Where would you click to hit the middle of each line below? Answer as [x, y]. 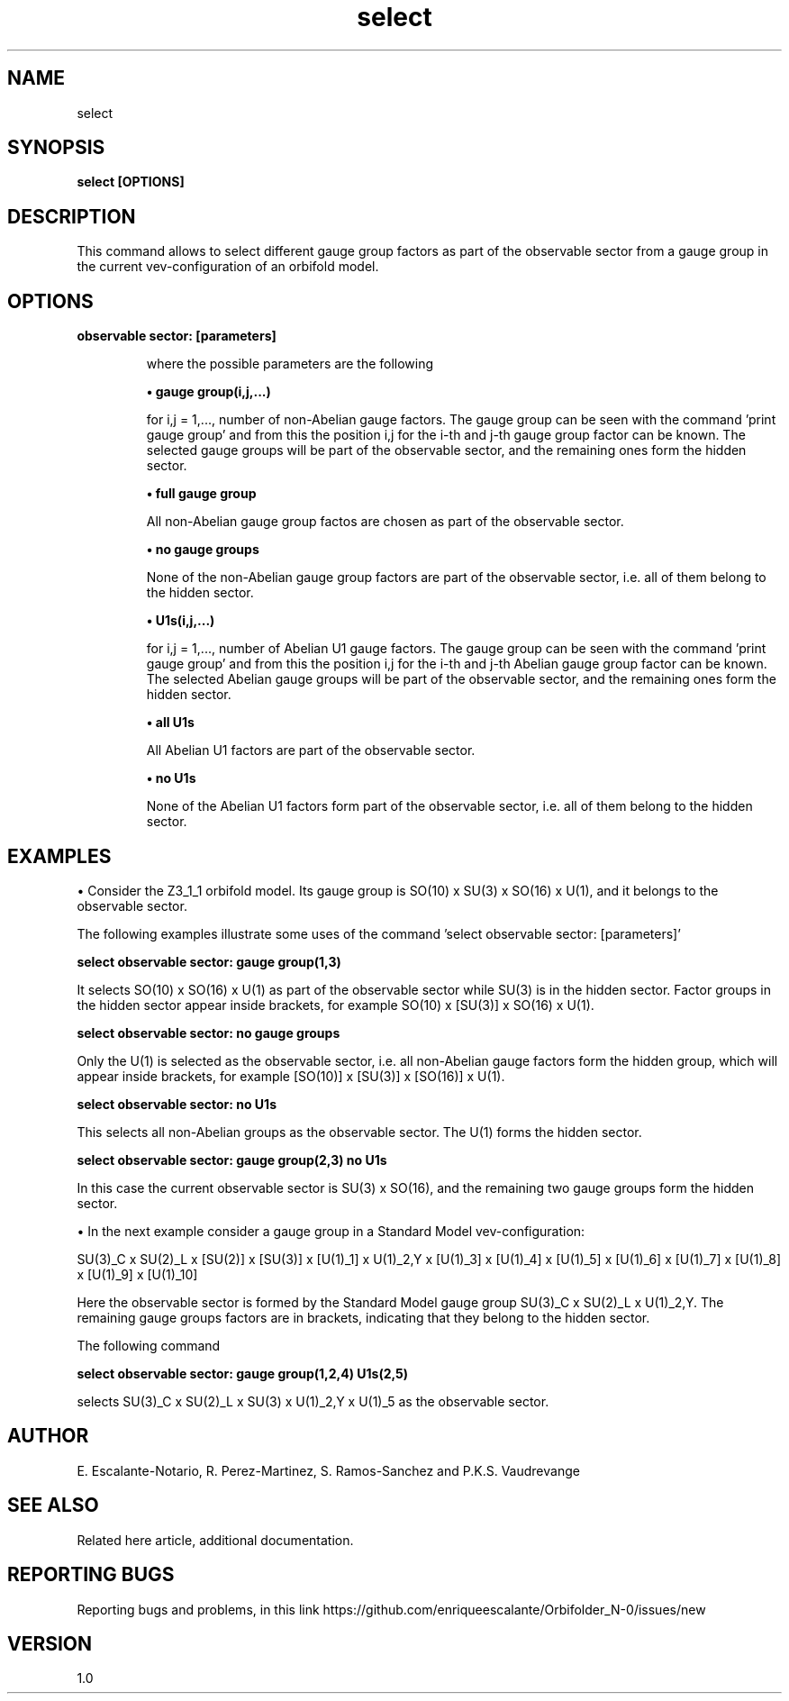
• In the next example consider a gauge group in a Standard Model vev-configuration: [331, 1231]
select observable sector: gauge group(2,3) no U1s [232, 1160]
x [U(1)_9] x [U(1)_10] [137, 1274]
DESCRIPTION [72, 216]
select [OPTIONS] [131, 182]
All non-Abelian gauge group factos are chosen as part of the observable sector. [385, 522]
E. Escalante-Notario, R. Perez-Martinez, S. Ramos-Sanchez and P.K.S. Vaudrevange [328, 1470]
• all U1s [170, 723]
